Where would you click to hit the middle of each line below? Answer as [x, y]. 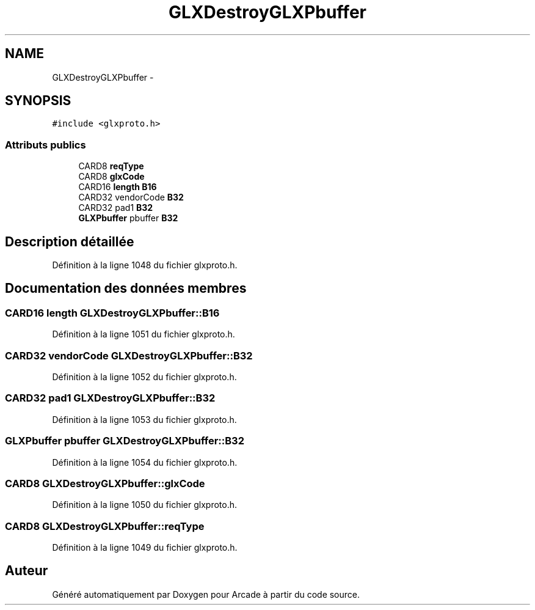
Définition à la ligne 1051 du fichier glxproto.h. [144, 334]
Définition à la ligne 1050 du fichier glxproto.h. [144, 505]
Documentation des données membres [126, 288]
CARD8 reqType [111, 166]
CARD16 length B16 [118, 187]
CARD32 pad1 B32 [116, 208]
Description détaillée [70, 241]
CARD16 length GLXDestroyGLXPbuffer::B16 [112, 313]
